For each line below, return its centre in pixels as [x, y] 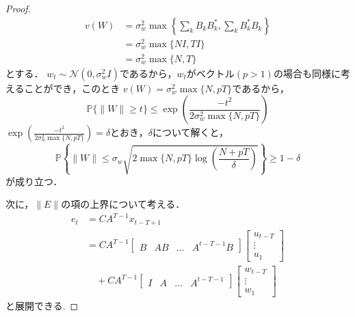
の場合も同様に [307, 73]
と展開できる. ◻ [42, 305]
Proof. [18, 8]
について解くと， [190, 132]
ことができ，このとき [72, 88]
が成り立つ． [34, 181]
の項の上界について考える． [123, 204]
